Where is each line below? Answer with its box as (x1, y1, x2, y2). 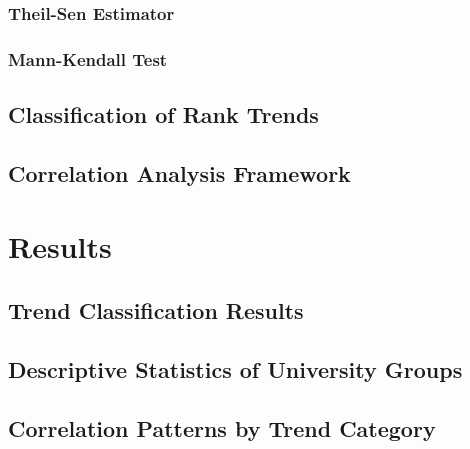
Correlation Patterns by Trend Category (8, 412, 436, 443)
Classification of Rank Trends (8, 99, 319, 130)
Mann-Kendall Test (8, 46, 168, 71)
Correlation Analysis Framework (8, 157, 351, 188)
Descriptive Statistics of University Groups (8, 353, 463, 384)
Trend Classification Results (8, 295, 304, 326)
